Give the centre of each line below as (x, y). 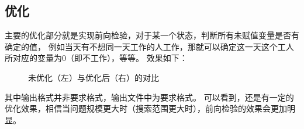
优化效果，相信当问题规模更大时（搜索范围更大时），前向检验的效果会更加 (146, 108)
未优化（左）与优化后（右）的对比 (94, 77)
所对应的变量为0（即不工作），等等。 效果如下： (96, 58)
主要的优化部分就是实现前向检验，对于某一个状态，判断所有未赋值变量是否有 (152, 35)
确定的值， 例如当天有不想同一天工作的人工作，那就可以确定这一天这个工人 (149, 46)
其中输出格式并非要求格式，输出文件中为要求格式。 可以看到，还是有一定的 (149, 97)
